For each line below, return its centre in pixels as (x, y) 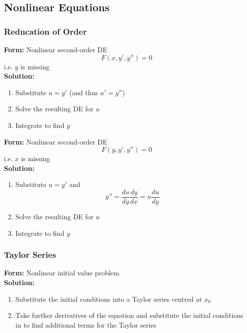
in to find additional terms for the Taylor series (86, 324)
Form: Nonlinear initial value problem (62, 273)
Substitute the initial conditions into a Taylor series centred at (109, 299)
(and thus (84, 92)
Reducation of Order (45, 31)
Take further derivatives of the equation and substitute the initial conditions (129, 315)
